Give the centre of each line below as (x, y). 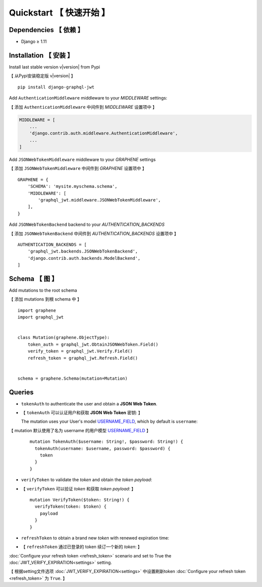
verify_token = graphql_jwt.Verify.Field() (80, 351)
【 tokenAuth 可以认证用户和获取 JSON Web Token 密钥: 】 (82, 413)
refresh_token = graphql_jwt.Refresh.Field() (83, 358)
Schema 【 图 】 (33, 278)
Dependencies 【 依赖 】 (47, 30)
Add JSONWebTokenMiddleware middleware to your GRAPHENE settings (82, 160)
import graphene (37, 310)
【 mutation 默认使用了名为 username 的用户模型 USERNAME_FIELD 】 (80, 430)
